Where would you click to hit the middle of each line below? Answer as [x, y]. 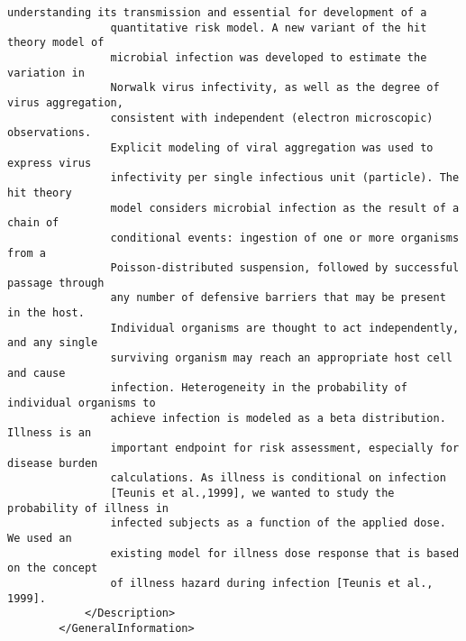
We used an [40, 538]
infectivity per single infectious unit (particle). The [285, 178]
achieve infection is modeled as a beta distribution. [278, 418]
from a [27, 253]
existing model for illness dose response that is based [285, 553]
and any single [53, 343]
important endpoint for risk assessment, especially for [285, 449]
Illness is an [50, 433]
